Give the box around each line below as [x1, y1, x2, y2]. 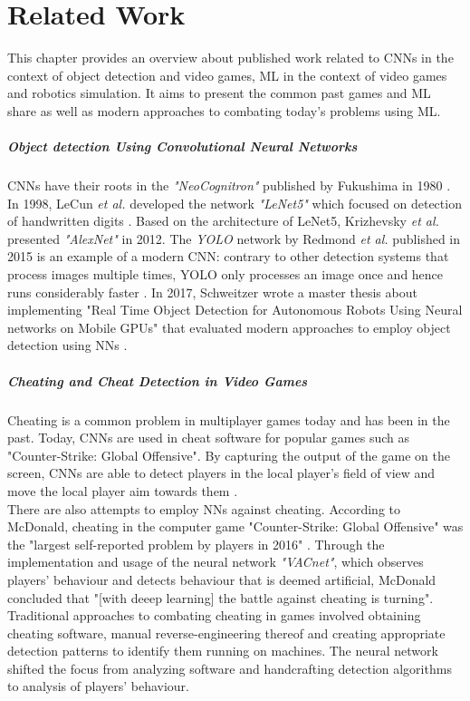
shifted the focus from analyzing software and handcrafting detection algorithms [7, 658, 452, 677]
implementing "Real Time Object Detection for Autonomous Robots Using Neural [7, 300, 463, 319]
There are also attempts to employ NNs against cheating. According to [7, 499, 401, 518]
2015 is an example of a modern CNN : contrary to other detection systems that [7, 247, 449, 266]
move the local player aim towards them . [7, 481, 238, 500]
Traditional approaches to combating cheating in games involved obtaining [7, 606, 421, 625]
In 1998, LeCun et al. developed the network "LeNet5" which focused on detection [7, 193, 462, 212]
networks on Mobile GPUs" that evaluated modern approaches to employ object [7, 317, 451, 336]
